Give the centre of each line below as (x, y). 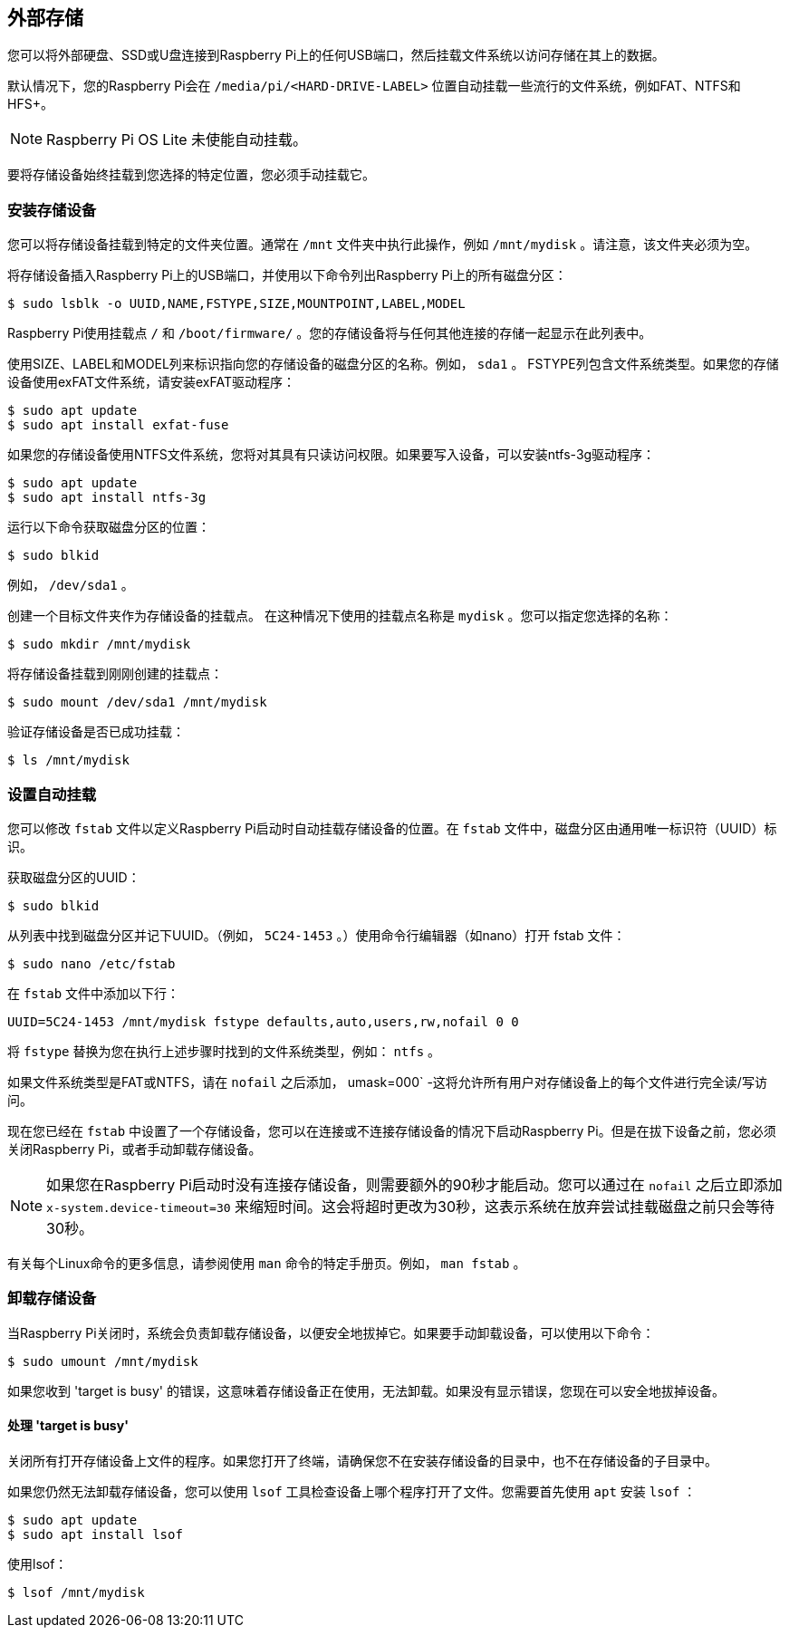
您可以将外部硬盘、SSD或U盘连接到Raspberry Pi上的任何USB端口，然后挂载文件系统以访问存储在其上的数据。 (336, 55)
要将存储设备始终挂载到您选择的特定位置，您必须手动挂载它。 (191, 175)
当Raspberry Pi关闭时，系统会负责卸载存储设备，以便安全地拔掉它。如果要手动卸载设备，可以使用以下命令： (331, 1332)
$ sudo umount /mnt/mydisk (103, 1361)
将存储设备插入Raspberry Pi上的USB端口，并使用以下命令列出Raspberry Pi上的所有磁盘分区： (287, 275)
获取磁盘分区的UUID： (74, 877)
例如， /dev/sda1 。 (71, 585)
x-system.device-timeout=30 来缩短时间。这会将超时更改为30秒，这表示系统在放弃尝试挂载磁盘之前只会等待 (411, 1206)
